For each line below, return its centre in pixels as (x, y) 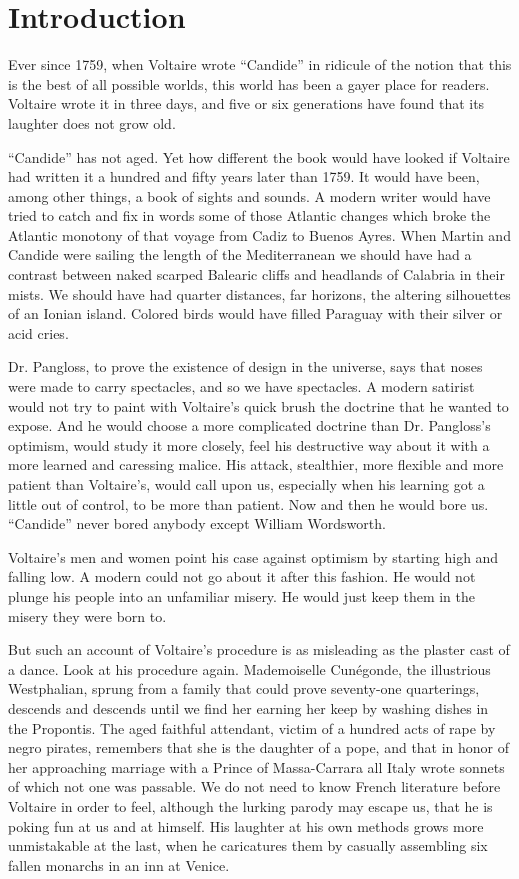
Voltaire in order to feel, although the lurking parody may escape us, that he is (250, 805)
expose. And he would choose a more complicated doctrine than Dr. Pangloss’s (249, 425)
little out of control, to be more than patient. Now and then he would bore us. (248, 503)
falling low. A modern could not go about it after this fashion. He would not (242, 576)
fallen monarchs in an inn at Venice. (119, 864)
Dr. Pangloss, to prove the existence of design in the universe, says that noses (245, 366)
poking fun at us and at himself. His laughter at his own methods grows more (246, 825)
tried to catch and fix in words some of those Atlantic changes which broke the (249, 215)
